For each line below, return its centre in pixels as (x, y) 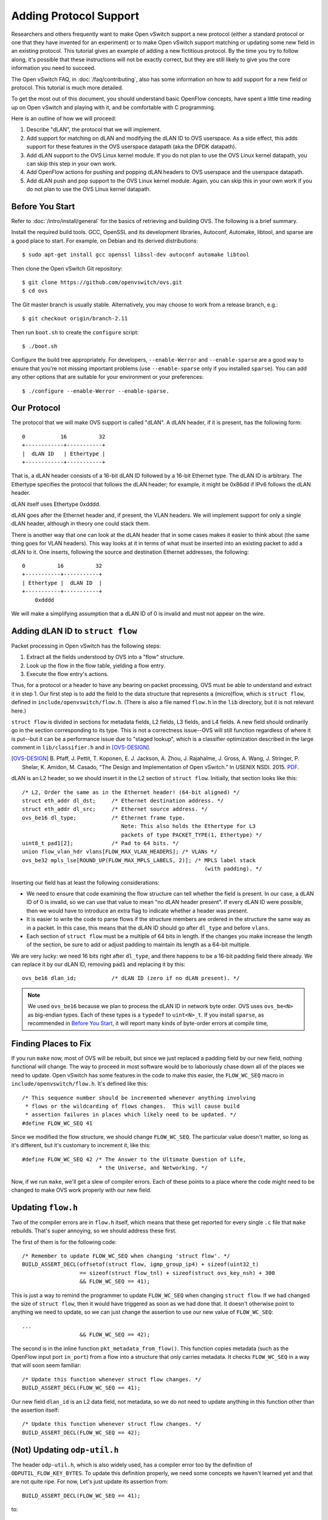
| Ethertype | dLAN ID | (62, 583)
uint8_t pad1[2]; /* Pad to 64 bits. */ (101, 843)
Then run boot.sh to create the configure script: (75, 332)
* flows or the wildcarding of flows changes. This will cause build (132, 1106)
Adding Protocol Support (75, 16)
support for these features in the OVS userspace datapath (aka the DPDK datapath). (132, 147)
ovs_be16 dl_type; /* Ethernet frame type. (104, 817)
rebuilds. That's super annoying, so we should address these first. (94, 1231)
